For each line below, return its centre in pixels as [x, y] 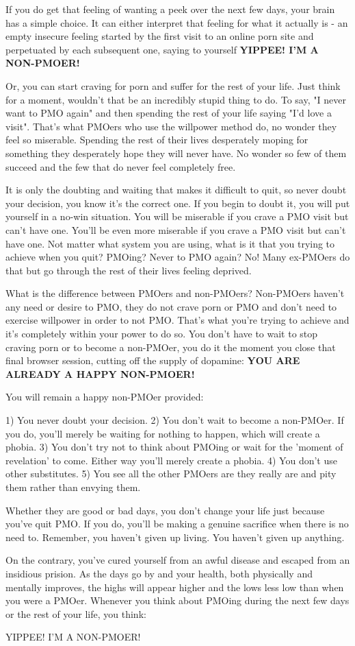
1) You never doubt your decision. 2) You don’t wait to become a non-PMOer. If [175, 420]
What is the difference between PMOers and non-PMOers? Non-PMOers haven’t [175, 293]
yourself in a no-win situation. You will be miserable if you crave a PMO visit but [177, 216]
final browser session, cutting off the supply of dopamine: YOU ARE [153, 360]
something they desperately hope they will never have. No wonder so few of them [176, 153]
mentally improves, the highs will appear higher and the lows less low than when [175, 587]
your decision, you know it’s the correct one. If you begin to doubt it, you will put [178, 203]
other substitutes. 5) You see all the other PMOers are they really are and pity [171, 474]
